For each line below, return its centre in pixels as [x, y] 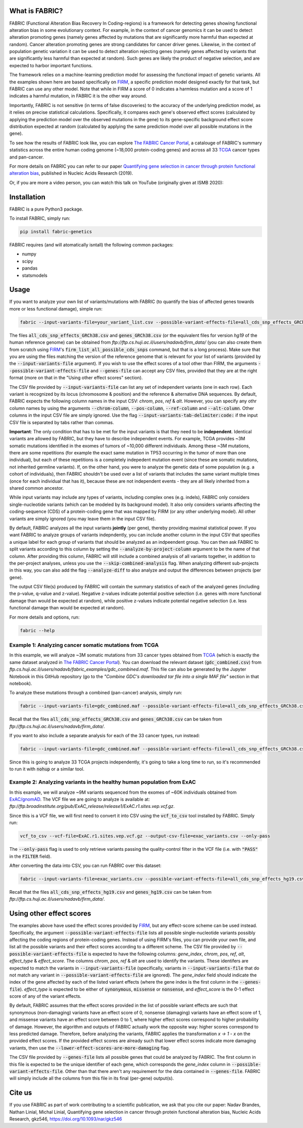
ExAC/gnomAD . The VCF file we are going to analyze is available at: [80, 799]
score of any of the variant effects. [45, 996]
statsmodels [35, 275]
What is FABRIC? [36, 11]
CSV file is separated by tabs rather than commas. [62, 422]
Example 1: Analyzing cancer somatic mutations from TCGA [84, 645]
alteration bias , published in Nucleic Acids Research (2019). [71, 173]
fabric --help [37, 630]
